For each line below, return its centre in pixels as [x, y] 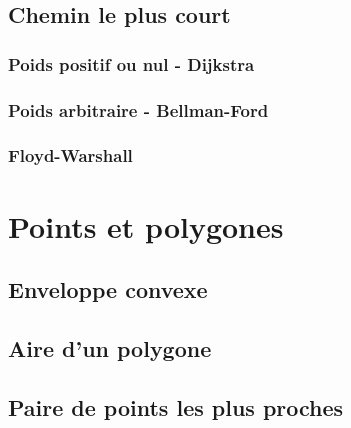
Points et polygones [146, 225]
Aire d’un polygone [110, 347]
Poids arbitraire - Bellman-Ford [138, 109]
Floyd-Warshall [70, 155]
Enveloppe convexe [108, 289]
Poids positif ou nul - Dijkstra [131, 63]
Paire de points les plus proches [176, 406]
